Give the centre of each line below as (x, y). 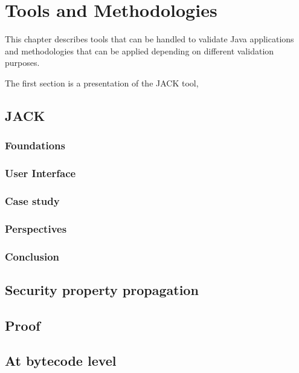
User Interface (40, 173)
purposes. (22, 63)
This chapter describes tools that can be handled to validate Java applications (149, 39)
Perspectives (36, 228)
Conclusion (32, 256)
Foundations (35, 145)
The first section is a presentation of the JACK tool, (102, 83)
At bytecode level (61, 361)
